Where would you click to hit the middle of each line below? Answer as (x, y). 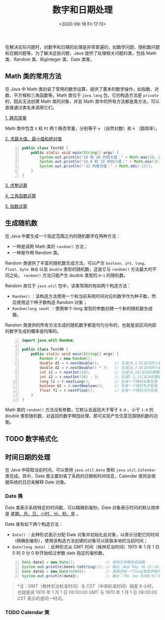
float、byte (17, 270)
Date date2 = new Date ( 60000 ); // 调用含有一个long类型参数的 (92, 572)
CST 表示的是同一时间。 (41, 598)
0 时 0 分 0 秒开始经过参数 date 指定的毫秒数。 (59, 553)
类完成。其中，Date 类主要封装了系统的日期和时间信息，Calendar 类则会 (78, 476)
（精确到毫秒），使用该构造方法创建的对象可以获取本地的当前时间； (80, 541)
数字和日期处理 (82, 10)
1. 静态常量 (16, 118)
